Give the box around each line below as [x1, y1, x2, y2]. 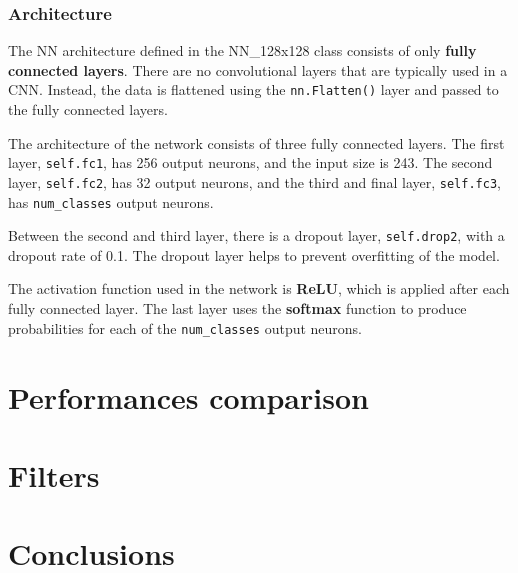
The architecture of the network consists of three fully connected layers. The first [8, 132, 505, 153]
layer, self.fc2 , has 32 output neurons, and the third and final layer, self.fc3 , [8, 171, 501, 192]
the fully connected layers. [8, 99, 168, 120]
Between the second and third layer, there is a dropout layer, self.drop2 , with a [8, 225, 505, 246]
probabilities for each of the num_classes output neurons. [8, 317, 363, 338]
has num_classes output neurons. [8, 191, 214, 212]
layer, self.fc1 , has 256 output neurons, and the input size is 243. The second [8, 152, 493, 173]
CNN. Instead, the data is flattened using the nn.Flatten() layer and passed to [8, 79, 499, 100]
